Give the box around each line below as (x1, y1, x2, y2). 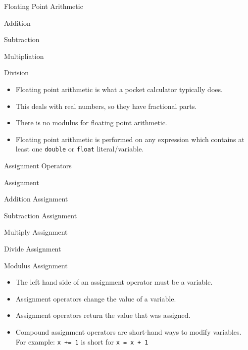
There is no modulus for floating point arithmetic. (15, 117, 167, 128)
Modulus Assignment (4, 260, 68, 270)
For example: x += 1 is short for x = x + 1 (15, 336, 149, 347)
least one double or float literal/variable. (15, 144, 144, 154)
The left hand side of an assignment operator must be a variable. (15, 277, 213, 287)
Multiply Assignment (4, 227, 68, 237)
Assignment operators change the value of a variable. (15, 293, 176, 303)
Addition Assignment (4, 194, 68, 204)
